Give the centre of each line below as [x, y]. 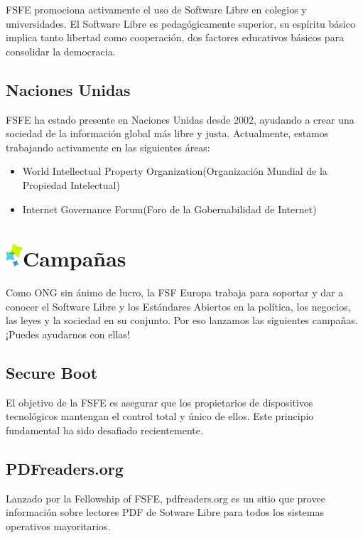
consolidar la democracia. [61, 51]
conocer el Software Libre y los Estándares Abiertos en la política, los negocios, [178, 306]
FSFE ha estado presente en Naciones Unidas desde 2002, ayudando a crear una [180, 119]
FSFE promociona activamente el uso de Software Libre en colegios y [156, 9]
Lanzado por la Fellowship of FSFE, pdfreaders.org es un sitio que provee [166, 498]
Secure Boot [52, 373]
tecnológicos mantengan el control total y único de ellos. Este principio [160, 416]
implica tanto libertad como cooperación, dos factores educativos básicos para [175, 37]
